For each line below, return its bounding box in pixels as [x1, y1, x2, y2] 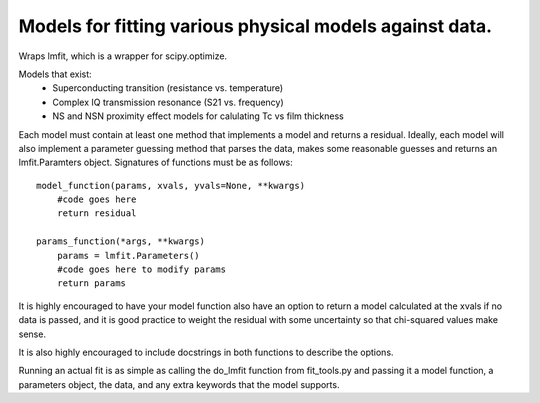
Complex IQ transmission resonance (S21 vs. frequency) [52, 96, 284, 108]
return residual [56, 208, 137, 219]
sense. [18, 328, 47, 340]
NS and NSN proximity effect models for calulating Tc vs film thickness [52, 110, 344, 122]
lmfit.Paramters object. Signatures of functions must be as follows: [18, 156, 294, 169]
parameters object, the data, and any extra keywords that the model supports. [18, 378, 340, 390]
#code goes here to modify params [56, 264, 227, 275]
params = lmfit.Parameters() [56, 250, 200, 261]
